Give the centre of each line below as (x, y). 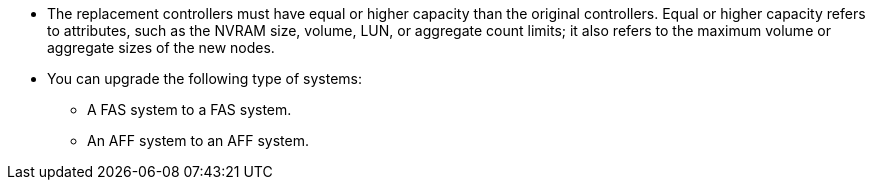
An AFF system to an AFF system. (198, 140)
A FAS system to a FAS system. (189, 109)
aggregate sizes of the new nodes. (161, 47)
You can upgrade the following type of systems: (205, 78)
